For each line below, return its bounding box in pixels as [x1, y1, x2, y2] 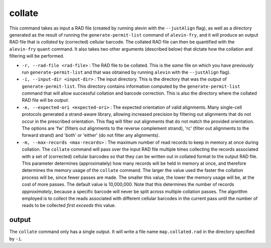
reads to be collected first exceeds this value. [22, 202, 116, 208]
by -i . [9, 235, 23, 241]
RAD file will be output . [22, 97, 69, 103]
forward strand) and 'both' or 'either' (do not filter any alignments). [22, 132, 160, 138]
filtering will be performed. [9, 53, 65, 59]
